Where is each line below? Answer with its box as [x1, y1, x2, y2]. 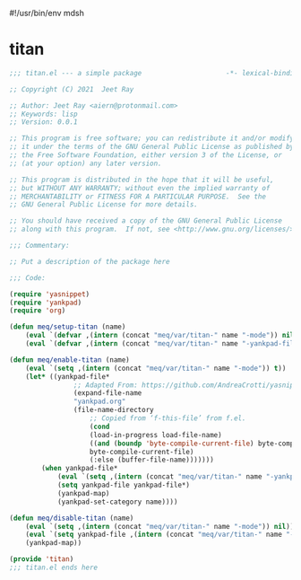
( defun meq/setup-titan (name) [9, 322, 126, 331]
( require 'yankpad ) [9, 298, 82, 307]
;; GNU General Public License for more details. [9, 200, 199, 209]
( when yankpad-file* [41, 464, 118, 473]
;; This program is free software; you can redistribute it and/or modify [9, 134, 295, 143]
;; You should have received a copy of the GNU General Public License [9, 216, 282, 225]
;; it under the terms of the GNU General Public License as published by [9, 143, 295, 152]
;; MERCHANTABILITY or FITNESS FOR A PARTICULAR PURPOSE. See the [9, 192, 267, 201]
